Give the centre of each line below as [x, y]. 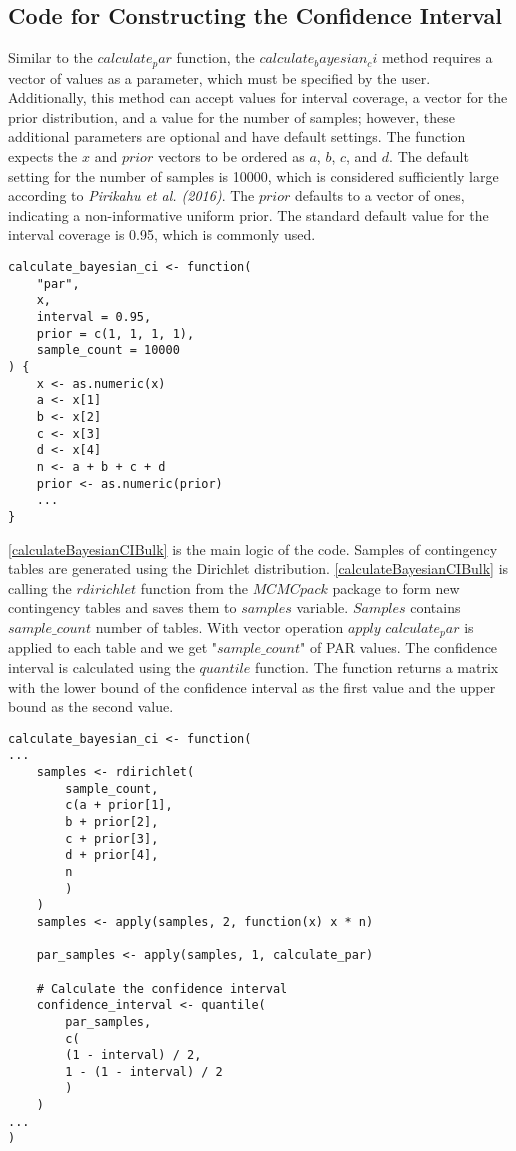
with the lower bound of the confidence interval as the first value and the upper [252, 686]
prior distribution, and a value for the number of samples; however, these [232, 116]
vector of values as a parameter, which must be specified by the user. [219, 77]
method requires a [437, 57]
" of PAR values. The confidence [399, 647]
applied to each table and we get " [112, 647]
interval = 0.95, [94, 316]
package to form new [396, 587]
